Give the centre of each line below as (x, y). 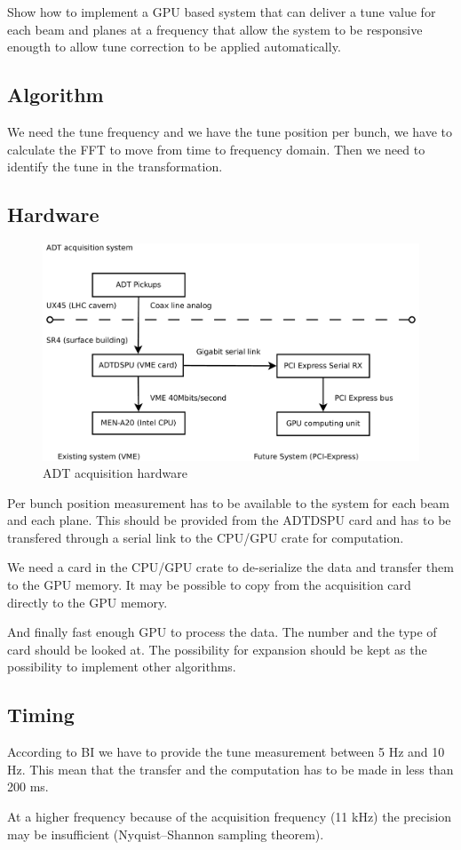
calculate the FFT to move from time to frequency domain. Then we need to (216, 149)
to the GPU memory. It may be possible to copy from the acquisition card (209, 585)
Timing (41, 715)
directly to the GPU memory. (87, 602)
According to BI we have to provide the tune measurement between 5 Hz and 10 (226, 752)
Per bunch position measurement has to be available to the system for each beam (229, 502)
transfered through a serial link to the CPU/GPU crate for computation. (206, 537)
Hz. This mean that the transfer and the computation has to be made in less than (230, 769)
